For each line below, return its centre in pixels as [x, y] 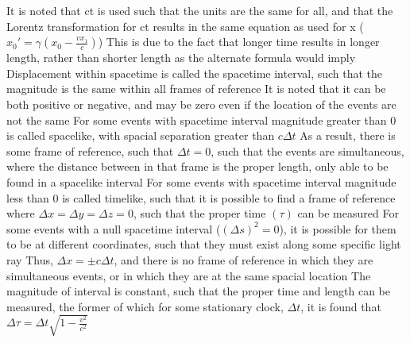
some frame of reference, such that [90, 150]
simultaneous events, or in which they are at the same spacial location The [189, 275]
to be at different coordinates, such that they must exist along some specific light [204, 244]
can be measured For [348, 213]
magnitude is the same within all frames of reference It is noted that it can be [196, 89]
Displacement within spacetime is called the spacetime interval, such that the [195, 73]
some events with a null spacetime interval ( [114, 228]
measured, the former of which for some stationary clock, [145, 306]
